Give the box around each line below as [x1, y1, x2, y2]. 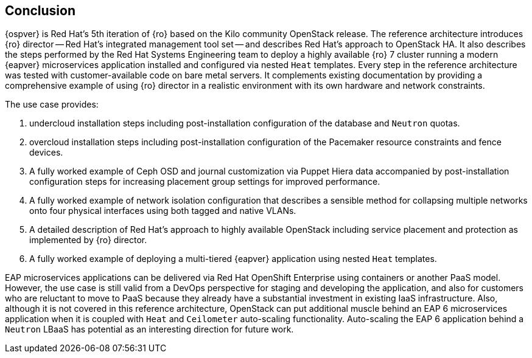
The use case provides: [5, 99, 99, 110]
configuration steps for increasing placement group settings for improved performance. [29, 176, 380, 187]
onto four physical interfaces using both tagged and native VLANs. [29, 205, 296, 216]
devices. [29, 147, 63, 158]
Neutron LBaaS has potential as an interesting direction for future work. [5, 324, 294, 335]
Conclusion [5, 3, 76, 18]
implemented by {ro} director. [29, 235, 147, 246]
